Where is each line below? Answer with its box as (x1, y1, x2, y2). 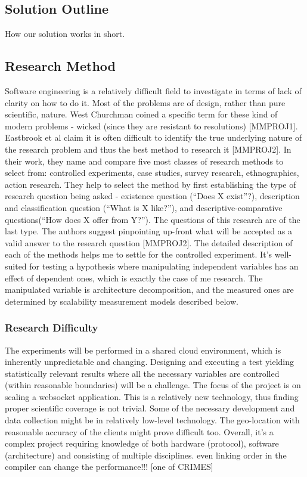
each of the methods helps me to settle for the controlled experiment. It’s (5, 248, 272, 261)
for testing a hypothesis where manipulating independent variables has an (29, 259, 299, 272)
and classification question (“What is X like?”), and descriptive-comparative (5, 201, 283, 213)
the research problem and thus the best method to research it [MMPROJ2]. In (5, 143, 292, 155)
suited (5, 259, 27, 272)
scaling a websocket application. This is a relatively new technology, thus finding (5, 390, 299, 402)
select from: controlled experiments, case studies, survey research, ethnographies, (5, 166, 299, 179)
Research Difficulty (5, 320, 98, 335)
